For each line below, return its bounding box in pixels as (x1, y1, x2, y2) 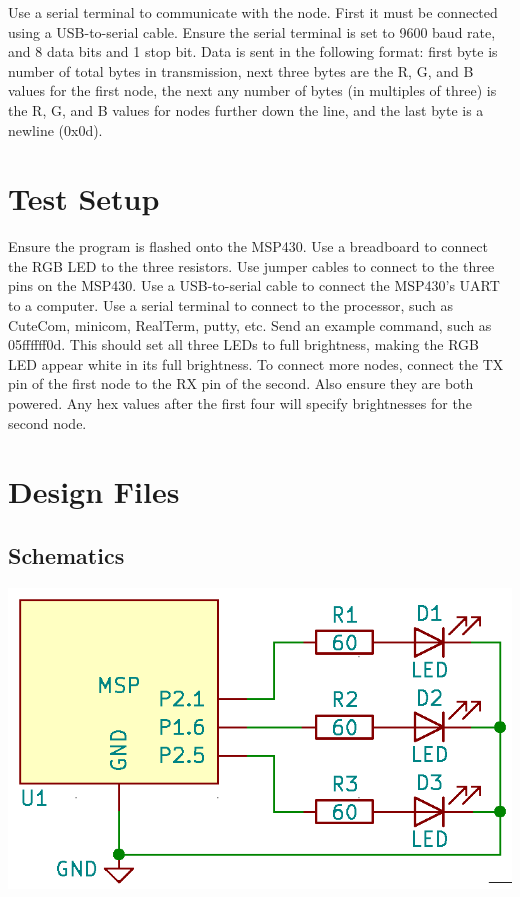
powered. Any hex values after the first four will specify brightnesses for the (8, 393, 472, 414)
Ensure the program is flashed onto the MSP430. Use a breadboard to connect (8, 236, 489, 257)
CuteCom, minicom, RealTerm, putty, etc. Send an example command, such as (8, 314, 492, 335)
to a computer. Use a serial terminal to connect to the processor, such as (8, 295, 454, 316)
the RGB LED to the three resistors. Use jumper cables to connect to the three (8, 255, 495, 276)
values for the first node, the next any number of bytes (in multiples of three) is (8, 80, 497, 101)
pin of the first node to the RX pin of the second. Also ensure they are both (8, 373, 474, 394)
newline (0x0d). (8, 119, 103, 140)
